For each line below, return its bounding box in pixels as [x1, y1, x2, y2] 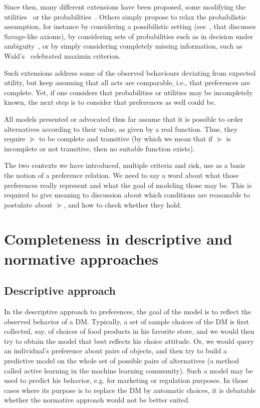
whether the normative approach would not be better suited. [4, 394, 190, 405]
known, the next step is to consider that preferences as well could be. [4, 97, 216, 107]
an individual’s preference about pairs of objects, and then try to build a [4, 345, 227, 356]
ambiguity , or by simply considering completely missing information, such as [4, 41, 242, 51]
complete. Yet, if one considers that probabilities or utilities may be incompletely [4, 87, 253, 97]
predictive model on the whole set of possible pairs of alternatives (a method [4, 355, 239, 366]
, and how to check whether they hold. [64, 199, 182, 210]
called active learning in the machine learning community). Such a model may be [4, 365, 253, 375]
